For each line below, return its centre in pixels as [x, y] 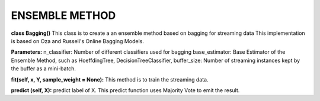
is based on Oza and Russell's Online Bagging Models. [78, 41]
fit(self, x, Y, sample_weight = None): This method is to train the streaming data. [110, 79]
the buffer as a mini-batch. [44, 69]
